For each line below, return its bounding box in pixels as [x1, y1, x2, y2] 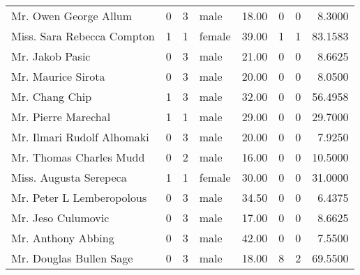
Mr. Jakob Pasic [11, 48, 91, 64]
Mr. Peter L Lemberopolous [11, 189, 147, 205]
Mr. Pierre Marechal [11, 109, 111, 125]
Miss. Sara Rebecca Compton [11, 28, 155, 44]
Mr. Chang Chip [11, 88, 92, 104]
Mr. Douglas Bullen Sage [11, 250, 133, 266]
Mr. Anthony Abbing [11, 230, 114, 246]
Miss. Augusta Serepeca [11, 169, 127, 185]
